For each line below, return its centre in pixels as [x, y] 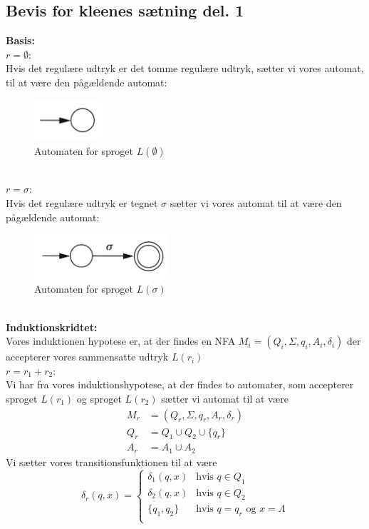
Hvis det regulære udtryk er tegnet [82, 203]
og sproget [99, 398]
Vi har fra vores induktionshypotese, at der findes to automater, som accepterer [180, 384]
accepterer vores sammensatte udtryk [87, 357]
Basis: [20, 40]
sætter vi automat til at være [225, 398]
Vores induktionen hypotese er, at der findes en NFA [121, 341]
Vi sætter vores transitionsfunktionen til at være [111, 462]
